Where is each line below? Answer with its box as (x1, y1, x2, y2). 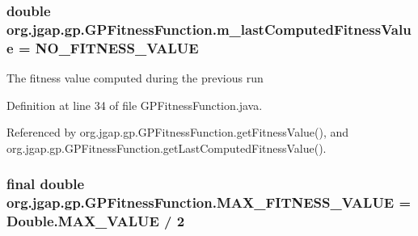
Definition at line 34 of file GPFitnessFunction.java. (6, 96, 263, 113)
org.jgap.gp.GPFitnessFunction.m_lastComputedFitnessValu (6, 19, 412, 39)
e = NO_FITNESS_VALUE (6, 37, 199, 57)
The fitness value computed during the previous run (6, 70, 264, 86)
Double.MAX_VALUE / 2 (6, 211, 185, 231)
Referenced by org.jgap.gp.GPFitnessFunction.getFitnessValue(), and (6, 124, 349, 141)
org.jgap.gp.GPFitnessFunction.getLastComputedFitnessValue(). (6, 139, 327, 156)
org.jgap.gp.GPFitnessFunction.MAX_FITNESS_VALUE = (6, 192, 412, 213)
